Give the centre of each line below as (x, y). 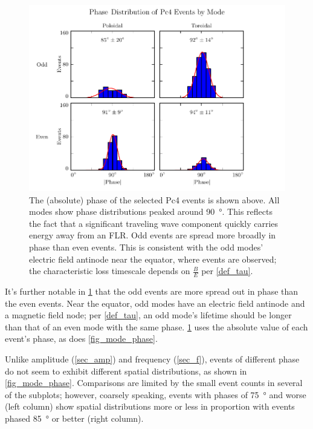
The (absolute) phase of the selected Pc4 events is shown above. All (154, 199)
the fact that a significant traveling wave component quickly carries (154, 223)
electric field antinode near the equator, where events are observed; (153, 259)
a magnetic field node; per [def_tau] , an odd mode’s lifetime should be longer (148, 315)
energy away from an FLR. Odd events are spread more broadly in (153, 235)
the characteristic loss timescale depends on (110, 271)
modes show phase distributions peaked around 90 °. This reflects (151, 211)
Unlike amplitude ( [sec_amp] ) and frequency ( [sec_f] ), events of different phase (152, 359)
